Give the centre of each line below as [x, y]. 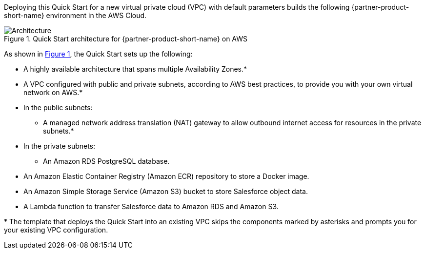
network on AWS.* [53, 92]
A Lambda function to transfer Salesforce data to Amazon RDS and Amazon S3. [151, 206]
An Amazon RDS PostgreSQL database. [106, 161]
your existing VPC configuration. [56, 230]
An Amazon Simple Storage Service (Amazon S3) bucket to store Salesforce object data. [166, 191]
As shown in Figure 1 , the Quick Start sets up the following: [98, 54]
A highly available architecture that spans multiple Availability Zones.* [135, 69]
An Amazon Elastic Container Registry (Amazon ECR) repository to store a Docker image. [166, 176]
